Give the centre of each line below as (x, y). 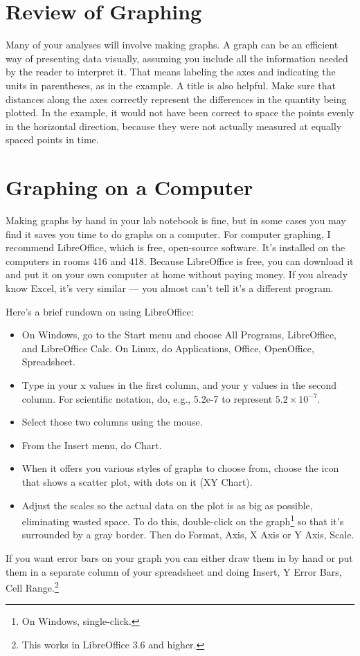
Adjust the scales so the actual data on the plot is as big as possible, (167, 505)
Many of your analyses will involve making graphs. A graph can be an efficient (172, 45)
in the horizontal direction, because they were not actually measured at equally (174, 126)
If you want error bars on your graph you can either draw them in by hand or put (179, 557)
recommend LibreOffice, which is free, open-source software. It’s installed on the (175, 247)
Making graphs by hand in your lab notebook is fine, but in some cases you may (176, 220)
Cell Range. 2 (32, 586)
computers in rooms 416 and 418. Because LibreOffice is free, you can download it (180, 261)
